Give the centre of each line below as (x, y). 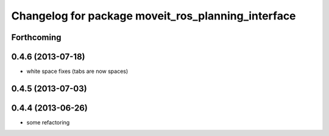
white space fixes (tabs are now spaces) (77, 71)
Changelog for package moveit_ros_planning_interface (154, 16)
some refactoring (48, 122)
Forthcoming (36, 37)
